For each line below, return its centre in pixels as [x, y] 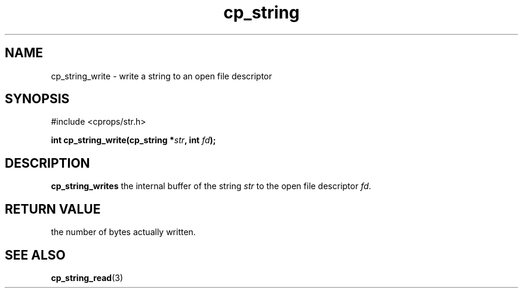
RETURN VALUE [53, 209]
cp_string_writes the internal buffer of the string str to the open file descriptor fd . [211, 186]
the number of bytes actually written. [123, 232]
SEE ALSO [35, 255]
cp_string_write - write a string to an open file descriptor [161, 76]
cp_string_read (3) [87, 277]
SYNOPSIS [37, 99]
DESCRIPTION [47, 163]
